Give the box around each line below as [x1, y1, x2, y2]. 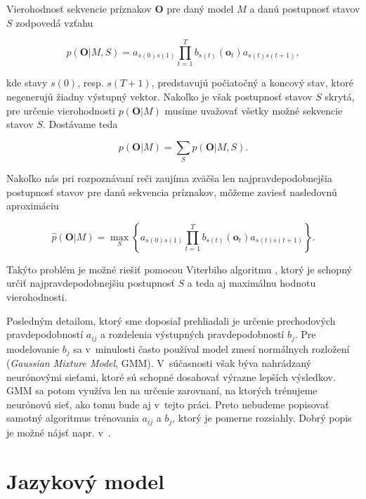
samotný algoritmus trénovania [6, 410, 139, 425]
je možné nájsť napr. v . [6, 425, 111, 439]
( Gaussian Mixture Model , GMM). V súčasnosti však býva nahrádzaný [6, 356, 312, 370]
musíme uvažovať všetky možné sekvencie [164, 103, 343, 117]
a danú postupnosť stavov [249, 1, 360, 15]
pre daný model [166, 1, 234, 15]
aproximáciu [6, 198, 59, 213]
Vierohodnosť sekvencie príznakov [6, 1, 152, 15]
